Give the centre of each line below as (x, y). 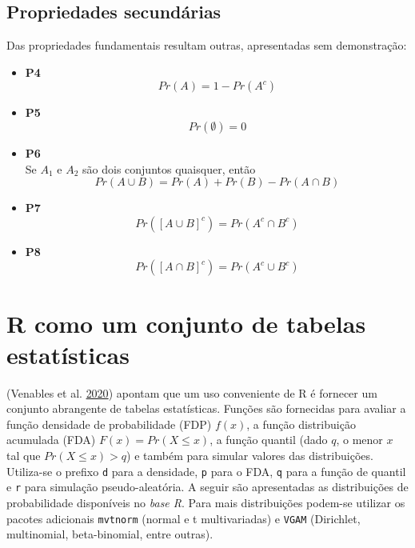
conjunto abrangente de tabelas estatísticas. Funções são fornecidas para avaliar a (206, 408)
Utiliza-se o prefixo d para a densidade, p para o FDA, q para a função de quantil (206, 471)
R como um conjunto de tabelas (186, 323)
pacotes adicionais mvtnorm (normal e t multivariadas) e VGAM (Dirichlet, (184, 518)
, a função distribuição (301, 424)
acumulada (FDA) (51, 440)
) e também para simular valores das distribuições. (250, 456)
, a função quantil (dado (269, 440)
